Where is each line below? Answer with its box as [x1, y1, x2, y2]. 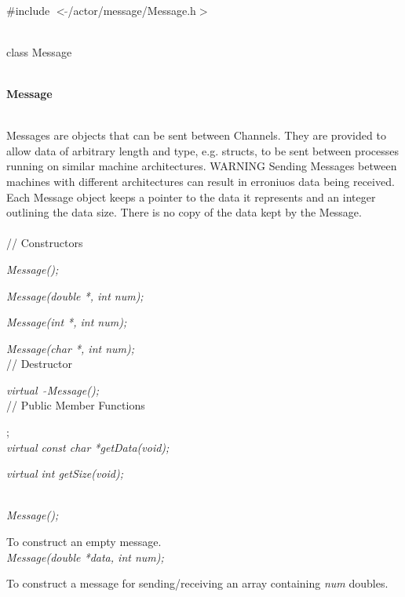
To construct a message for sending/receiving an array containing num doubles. [6, 575, 389, 592]
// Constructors [6, 235, 83, 251]
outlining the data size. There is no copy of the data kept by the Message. [6, 204, 362, 220]
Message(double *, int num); [6, 287, 144, 304]
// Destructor [6, 355, 72, 372]
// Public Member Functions [6, 397, 145, 413]
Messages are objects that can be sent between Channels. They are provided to [6, 127, 386, 144]
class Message [6, 43, 72, 60]
